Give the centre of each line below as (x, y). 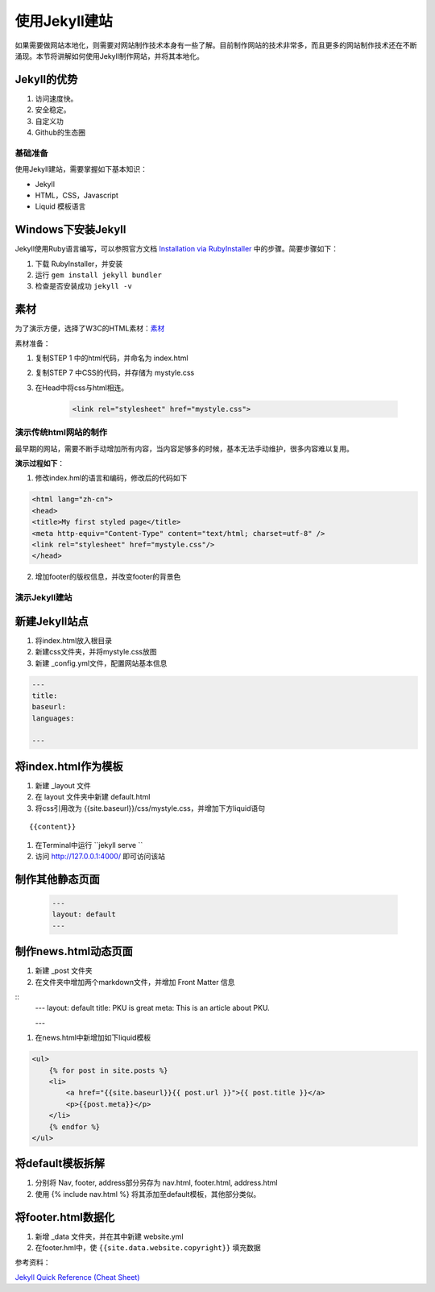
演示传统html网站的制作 (61, 433)
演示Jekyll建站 (43, 598)
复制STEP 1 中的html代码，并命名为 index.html (112, 358)
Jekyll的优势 (46, 79)
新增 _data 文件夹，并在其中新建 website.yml (110, 1236)
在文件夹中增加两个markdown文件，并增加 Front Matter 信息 (135, 982)
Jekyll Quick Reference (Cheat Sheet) (77, 1277)
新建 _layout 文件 (63, 785)
